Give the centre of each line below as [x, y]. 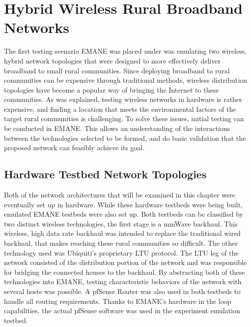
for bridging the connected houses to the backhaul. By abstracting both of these [125, 272]
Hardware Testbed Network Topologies [105, 174]
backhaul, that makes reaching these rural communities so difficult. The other [121, 243]
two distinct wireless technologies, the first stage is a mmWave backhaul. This [121, 223]
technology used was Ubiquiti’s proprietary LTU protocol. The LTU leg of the [121, 252]
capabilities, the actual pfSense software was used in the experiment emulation [122, 311]
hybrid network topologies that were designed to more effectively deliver [112, 60]
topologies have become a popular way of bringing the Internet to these [112, 89]
